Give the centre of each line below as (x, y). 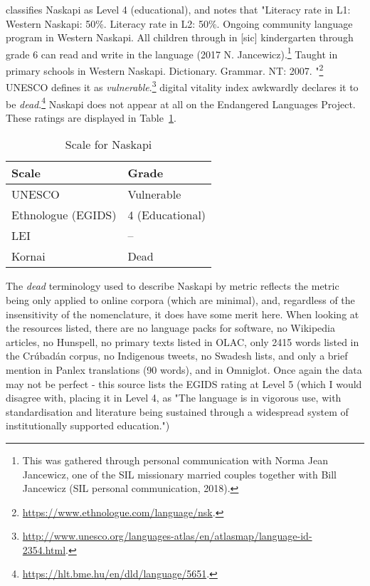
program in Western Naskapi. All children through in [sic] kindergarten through (180, 37)
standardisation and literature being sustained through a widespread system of (177, 411)
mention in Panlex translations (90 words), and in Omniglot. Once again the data (184, 369)
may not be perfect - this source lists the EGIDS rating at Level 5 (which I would (184, 383)
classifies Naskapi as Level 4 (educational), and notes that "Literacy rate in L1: (178, 9)
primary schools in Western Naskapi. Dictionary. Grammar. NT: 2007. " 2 (165, 69)
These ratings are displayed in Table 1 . (91, 117)
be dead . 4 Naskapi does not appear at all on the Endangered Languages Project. (181, 103)
